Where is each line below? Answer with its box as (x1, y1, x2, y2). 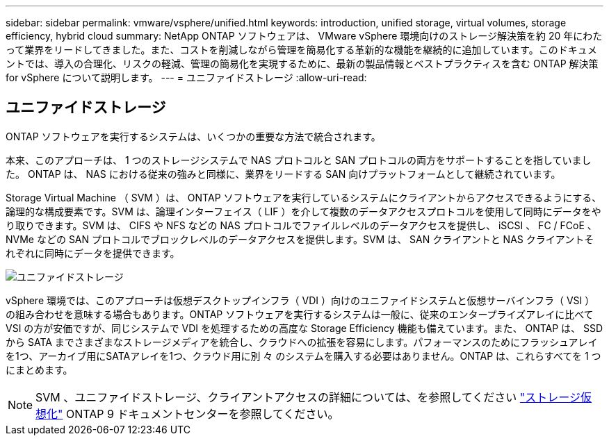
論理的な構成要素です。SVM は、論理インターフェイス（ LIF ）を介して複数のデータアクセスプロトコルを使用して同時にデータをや (6, 205, 601, 217)
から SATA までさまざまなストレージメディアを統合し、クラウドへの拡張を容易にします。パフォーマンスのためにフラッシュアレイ (6, 335, 598, 348)
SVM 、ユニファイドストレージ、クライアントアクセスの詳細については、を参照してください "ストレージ (35, 390, 580, 404)
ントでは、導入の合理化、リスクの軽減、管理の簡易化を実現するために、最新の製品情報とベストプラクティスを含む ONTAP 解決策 (6, 58, 599, 69)
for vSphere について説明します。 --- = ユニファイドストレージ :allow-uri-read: (6, 72, 367, 83)
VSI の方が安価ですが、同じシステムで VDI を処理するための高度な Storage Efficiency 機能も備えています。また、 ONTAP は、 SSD (6, 322, 603, 334)
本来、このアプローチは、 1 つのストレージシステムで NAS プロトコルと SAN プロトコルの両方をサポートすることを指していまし (6, 153, 592, 166)
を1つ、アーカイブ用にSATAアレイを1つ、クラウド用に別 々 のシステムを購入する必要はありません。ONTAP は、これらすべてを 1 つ (6, 349, 601, 362)
